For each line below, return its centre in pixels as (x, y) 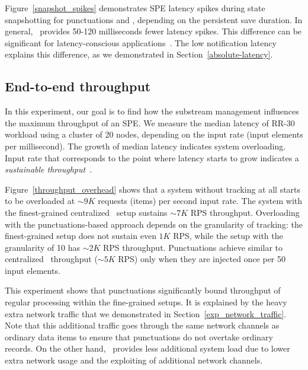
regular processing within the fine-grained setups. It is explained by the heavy (146, 302)
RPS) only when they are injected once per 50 (202, 259)
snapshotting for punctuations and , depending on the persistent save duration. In (154, 19)
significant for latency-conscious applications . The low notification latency (141, 42)
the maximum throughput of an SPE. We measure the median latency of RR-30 (150, 122)
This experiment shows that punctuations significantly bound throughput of (143, 290)
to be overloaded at (40, 201)
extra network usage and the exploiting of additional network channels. (134, 360)
